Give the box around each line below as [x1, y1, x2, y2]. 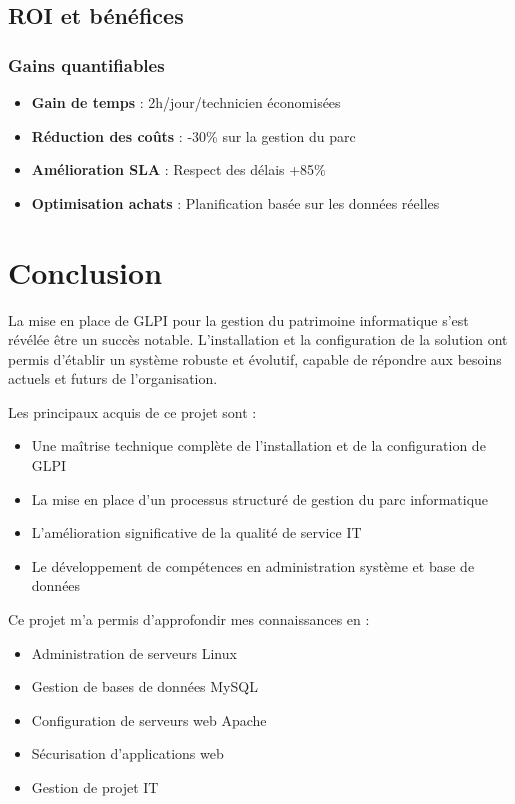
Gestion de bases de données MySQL [31, 676, 258, 697]
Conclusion [8, 251, 163, 292]
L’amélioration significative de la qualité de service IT [31, 522, 362, 543]
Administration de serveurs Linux [31, 642, 237, 663]
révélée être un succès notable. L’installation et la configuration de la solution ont [8, 329, 508, 350]
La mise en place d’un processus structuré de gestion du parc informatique [31, 488, 489, 509]
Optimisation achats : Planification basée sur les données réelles [31, 192, 440, 213]
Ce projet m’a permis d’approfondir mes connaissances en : [8, 609, 370, 630]
